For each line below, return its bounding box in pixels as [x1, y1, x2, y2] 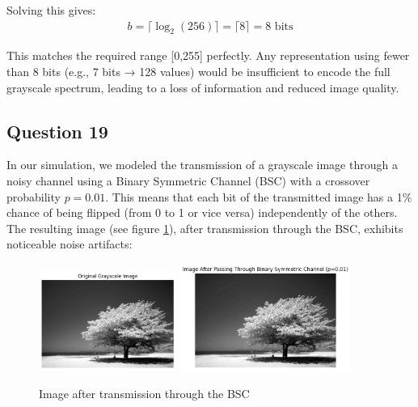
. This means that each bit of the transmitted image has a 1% [105, 188, 412, 205]
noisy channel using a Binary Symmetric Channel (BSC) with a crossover [6, 172, 370, 189]
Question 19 [6, 118, 108, 143]
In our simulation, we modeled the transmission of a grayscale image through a [6, 156, 398, 173]
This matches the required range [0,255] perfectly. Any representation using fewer [6, 47, 410, 64]
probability [6, 188, 61, 205]
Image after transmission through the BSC [39, 384, 250, 401]
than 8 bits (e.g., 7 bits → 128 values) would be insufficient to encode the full [6, 63, 391, 80]
